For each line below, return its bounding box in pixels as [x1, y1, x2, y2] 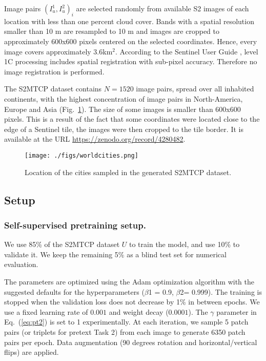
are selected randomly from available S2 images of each [76, 3, 249, 13]
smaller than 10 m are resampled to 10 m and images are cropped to [4, 26, 219, 36]
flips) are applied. [4, 347, 59, 357]
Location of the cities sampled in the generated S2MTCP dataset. [25, 166, 232, 177]
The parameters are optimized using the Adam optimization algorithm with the [4, 276, 254, 287]
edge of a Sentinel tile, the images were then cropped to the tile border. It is [4, 123, 243, 134]
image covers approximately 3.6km [4, 46, 113, 56]
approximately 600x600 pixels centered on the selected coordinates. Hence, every [4, 35, 257, 46]
